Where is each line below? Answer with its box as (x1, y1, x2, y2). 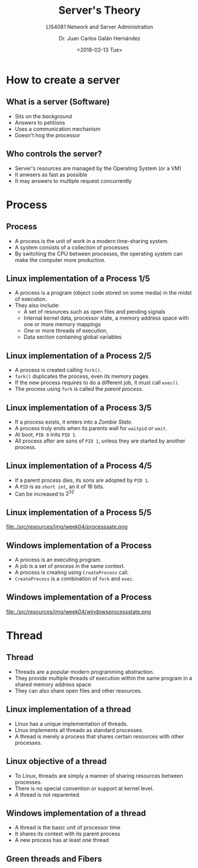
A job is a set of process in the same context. (14, 563, 126, 570)
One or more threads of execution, (23, 327, 108, 334)
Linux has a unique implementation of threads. (14, 720, 129, 727)
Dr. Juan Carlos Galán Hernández (59, 34, 140, 42)
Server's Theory (58, 4, 141, 17)
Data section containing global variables (23, 333, 122, 340)
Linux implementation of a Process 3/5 (6, 402, 152, 413)
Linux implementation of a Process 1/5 (6, 273, 150, 283)
